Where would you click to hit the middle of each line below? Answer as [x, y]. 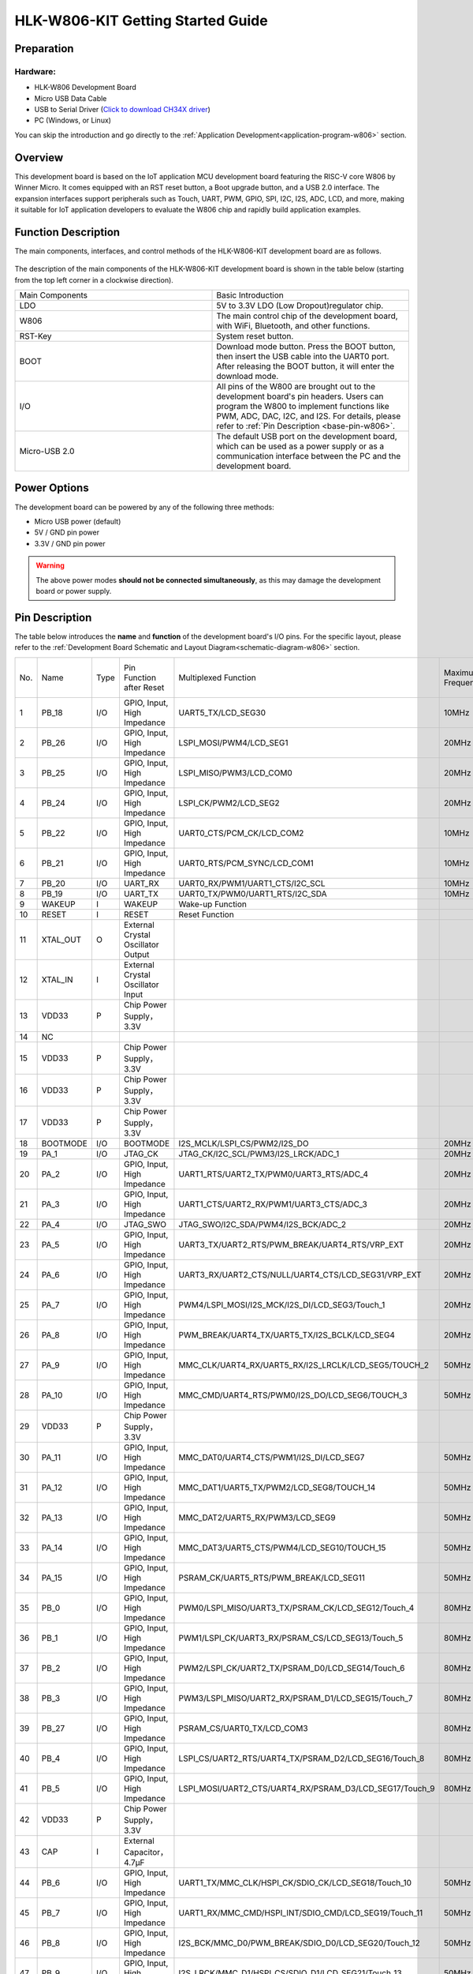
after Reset [144, 687]
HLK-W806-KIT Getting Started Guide [141, 21]
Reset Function [206, 914]
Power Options [52, 488]
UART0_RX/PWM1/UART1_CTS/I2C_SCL [252, 883]
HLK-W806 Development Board [86, 88]
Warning [50, 565]
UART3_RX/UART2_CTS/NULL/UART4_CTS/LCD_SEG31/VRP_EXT [300, 1274]
